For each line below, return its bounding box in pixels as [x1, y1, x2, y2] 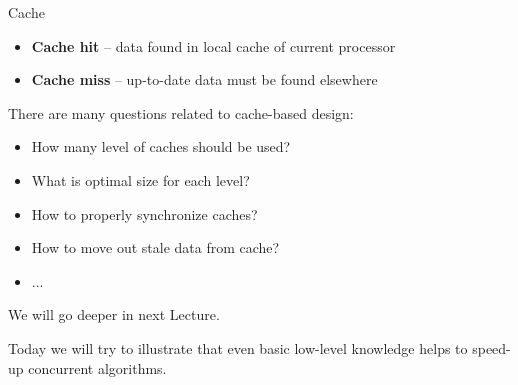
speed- [472, 337, 511, 358]
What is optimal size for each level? [31, 169, 250, 190]
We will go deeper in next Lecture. [8, 304, 220, 325]
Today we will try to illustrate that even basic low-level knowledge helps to [8, 337, 468, 358]
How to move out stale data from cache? [31, 237, 280, 258]
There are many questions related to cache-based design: [8, 102, 354, 123]
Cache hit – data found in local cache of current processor [31, 35, 396, 56]
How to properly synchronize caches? [31, 203, 258, 224]
